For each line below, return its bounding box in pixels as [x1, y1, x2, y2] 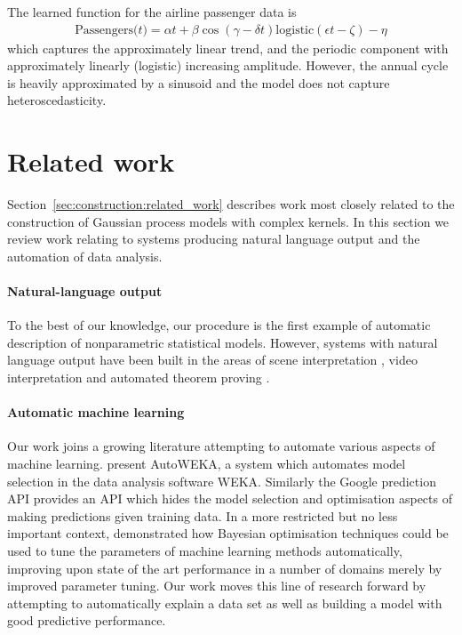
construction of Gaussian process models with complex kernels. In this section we [7, 212, 450, 230]
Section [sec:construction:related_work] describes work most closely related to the [7, 195, 455, 213]
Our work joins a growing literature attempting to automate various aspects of [7, 437, 435, 455]
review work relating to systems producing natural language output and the [7, 229, 420, 248]
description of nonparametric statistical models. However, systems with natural [7, 333, 438, 351]
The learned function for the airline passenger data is [7, 3, 297, 20]
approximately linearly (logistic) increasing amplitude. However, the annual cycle [7, 56, 449, 75]
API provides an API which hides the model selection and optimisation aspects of [7, 489, 452, 508]
